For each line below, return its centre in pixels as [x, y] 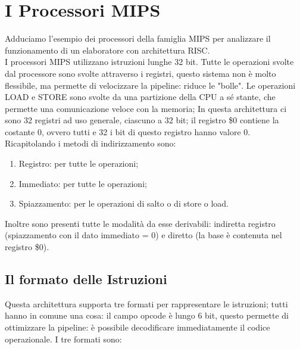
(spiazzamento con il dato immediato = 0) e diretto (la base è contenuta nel [143, 235]
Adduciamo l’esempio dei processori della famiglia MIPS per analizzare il [138, 38]
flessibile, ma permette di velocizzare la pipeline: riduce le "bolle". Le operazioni [150, 85]
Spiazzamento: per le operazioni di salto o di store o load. [124, 203]
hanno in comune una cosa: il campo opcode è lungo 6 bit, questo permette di [147, 315]
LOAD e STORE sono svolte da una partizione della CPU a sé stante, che [140, 97]
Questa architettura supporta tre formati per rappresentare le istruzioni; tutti [146, 303]
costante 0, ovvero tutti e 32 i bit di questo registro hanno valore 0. [128, 131]
